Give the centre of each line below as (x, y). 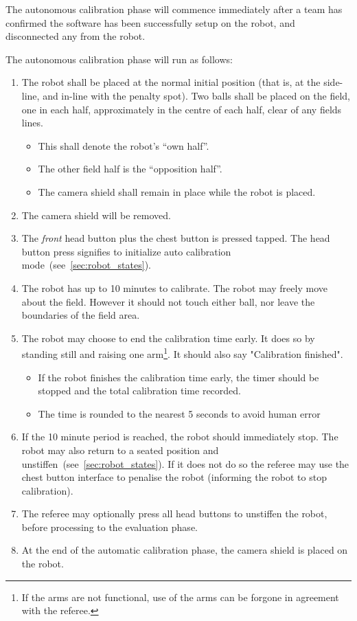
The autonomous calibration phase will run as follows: (119, 59)
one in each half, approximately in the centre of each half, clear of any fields (182, 109)
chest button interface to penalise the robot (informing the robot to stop (174, 477)
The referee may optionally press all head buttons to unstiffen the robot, (174, 513)
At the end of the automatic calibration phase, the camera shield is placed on (185, 550)
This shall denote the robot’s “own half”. (124, 145)
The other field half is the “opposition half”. (130, 169)
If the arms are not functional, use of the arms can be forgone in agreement (180, 597)
